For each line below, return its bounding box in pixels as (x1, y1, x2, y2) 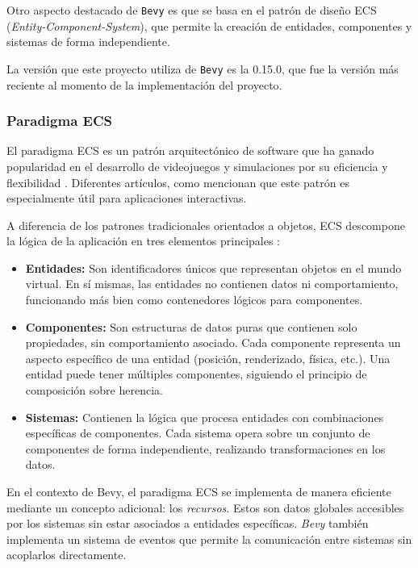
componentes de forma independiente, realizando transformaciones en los (25, 440, 386, 457)
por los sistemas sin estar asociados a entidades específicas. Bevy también (6, 515, 369, 532)
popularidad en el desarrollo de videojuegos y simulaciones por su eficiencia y (6, 157, 388, 174)
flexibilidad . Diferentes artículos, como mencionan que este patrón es (6, 173, 349, 190)
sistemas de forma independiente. (6, 33, 170, 50)
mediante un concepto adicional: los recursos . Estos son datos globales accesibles (6, 499, 404, 516)
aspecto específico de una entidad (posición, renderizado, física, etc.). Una (25, 349, 391, 366)
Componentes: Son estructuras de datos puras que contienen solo (25, 318, 357, 335)
